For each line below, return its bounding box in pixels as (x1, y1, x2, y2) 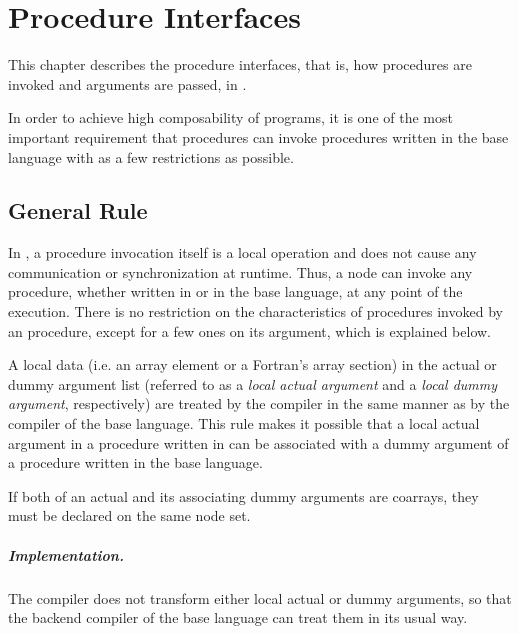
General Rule (8, 195, 148, 226)
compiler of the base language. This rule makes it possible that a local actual (8, 413, 480, 434)
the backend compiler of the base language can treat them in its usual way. (8, 607, 468, 628)
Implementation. (8, 544, 124, 565)
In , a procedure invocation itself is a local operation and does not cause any (8, 242, 477, 263)
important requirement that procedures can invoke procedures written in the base (8, 126, 509, 147)
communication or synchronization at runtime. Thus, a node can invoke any (8, 261, 473, 282)
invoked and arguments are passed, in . (8, 73, 247, 94)
